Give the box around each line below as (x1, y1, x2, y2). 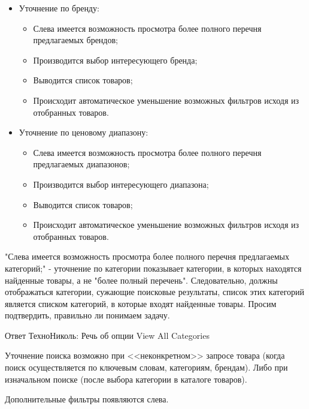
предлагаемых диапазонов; (33, 158, 130, 170)
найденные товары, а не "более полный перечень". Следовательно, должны (5, 273, 278, 286)
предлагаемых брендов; (33, 34, 118, 46)
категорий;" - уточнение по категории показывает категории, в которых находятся (5, 261, 302, 274)
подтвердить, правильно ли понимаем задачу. (5, 309, 170, 321)
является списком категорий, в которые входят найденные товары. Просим (5, 297, 277, 309)
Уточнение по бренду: (19, 2, 99, 14)
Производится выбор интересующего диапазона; (33, 178, 209, 190)
